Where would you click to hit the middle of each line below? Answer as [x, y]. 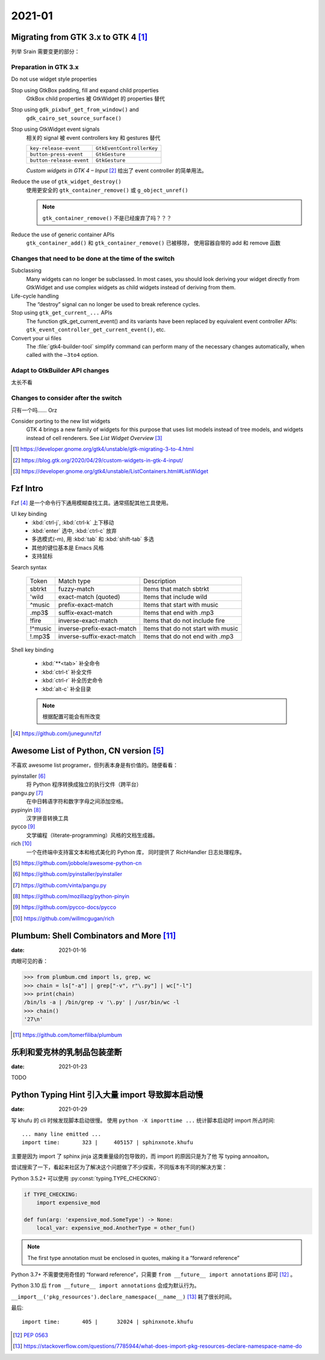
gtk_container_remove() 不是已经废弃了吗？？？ [107, 218]
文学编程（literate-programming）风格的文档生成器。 [92, 835]
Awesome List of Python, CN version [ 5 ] [88, 751]
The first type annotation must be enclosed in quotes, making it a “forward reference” [134, 1258]
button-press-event [57, 154]
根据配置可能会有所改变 [71, 717]
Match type [74, 581]
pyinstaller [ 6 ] [28, 776]
